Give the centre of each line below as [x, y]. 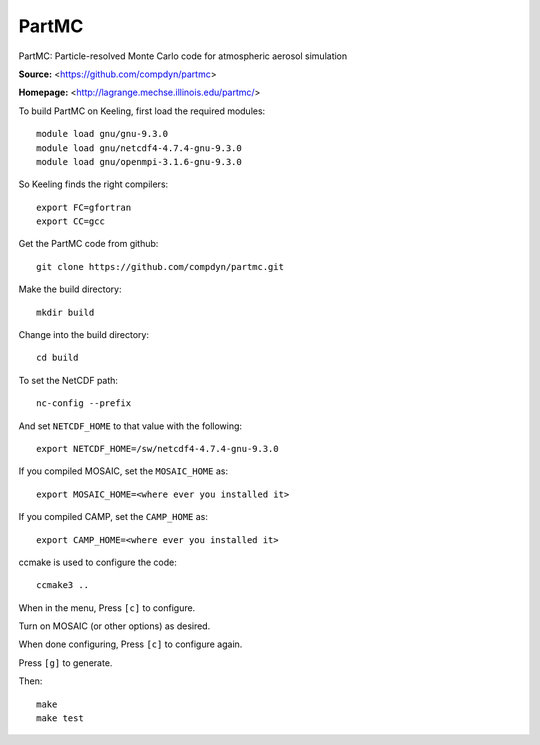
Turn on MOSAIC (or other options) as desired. [114, 626]
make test [60, 718]
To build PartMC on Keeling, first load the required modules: [142, 111]
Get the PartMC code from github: [88, 244]
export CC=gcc [70, 221]
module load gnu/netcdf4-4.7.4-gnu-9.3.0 [139, 148]
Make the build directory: [70, 289]
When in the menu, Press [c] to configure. [107, 607]
